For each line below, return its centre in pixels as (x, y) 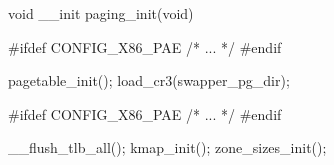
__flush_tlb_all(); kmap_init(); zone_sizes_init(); (167, 147)
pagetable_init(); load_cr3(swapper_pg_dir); (149, 80)
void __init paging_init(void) (101, 13)
